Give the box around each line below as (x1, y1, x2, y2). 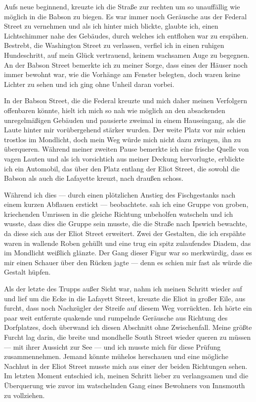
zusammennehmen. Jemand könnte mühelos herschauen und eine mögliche (4, 351, 228, 362)
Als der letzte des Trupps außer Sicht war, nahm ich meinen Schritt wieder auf (4, 283, 242, 294)
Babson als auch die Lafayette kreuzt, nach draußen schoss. (4, 173, 183, 183)
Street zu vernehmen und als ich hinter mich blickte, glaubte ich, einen (4, 21, 218, 31)
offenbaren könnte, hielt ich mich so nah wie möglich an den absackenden (4, 105, 225, 115)
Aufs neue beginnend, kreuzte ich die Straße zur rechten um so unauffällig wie (4, 1, 240, 11)
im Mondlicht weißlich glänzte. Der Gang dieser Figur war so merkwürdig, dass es (4, 247, 252, 258)
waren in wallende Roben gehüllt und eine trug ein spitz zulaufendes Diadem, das (4, 238, 251, 248)
